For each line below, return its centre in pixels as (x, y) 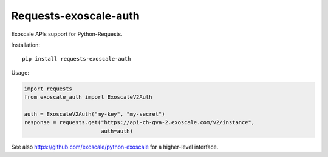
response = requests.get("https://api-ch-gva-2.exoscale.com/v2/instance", (139, 122)
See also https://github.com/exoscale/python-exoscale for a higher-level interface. (115, 147)
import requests (48, 89)
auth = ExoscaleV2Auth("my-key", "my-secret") (94, 114)
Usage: (20, 72)
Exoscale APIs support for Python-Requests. (67, 34)
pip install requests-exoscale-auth (77, 59)
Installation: (26, 45)
